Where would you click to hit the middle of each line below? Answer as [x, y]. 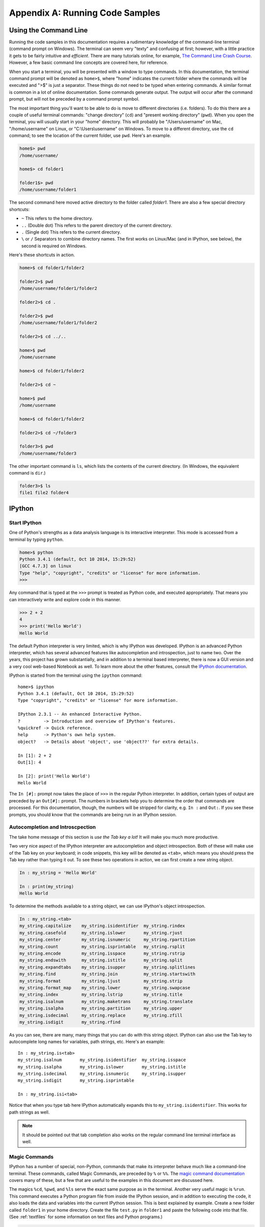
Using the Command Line [48, 30]
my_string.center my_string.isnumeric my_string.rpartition [107, 940]
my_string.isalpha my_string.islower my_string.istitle [102, 1067]
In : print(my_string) [47, 886]
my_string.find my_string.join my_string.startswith [107, 974]
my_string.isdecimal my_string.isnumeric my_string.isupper [102, 1073]
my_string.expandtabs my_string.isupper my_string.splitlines [107, 967]
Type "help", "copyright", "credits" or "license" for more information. [110, 573]
